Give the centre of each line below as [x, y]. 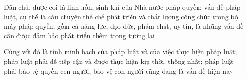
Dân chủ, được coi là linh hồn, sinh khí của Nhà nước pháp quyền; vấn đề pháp [122, 7]
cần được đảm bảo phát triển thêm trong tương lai [79, 35]
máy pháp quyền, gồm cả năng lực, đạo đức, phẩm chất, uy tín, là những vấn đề [124, 26]
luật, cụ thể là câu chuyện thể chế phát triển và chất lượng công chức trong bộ [121, 16]
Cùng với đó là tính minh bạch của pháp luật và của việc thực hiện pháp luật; [121, 52]
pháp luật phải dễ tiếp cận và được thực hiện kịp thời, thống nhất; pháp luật [119, 61]
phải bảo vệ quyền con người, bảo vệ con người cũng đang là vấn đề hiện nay [119, 71]
